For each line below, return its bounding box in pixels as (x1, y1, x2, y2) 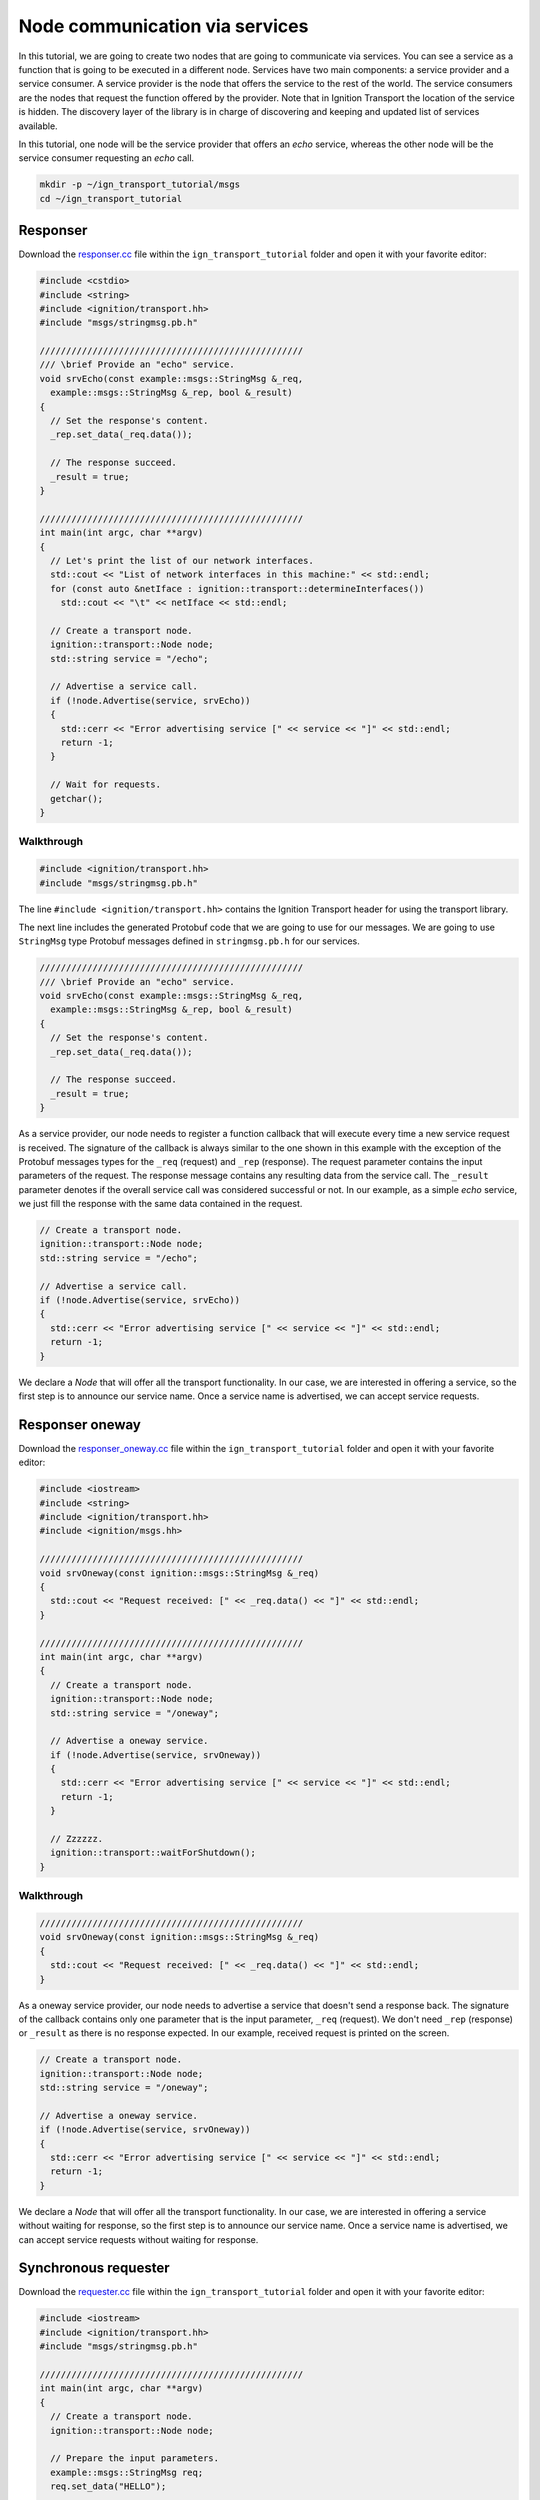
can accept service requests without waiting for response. (18, 2233, 259, 2245)
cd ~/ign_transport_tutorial (39, 193, 183, 204)
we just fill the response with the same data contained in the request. (18, 1198, 303, 1210)
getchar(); (50, 793, 104, 804)
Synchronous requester (18, 2260, 170, 2277)
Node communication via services (18, 15, 309, 37)
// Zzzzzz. (50, 1833, 104, 1845)
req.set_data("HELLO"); (50, 2481, 167, 2492)
